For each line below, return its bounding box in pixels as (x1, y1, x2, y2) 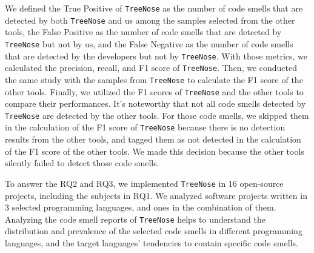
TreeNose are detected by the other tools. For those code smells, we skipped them (5, 109, 309, 121)
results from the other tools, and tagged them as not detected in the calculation (5, 133, 301, 146)
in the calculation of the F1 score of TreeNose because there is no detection (5, 121, 286, 133)
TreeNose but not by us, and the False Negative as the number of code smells (5, 37, 293, 50)
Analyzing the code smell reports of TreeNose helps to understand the (5, 212, 266, 225)
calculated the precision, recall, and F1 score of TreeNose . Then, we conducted (5, 61, 298, 74)
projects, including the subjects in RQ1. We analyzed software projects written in (5, 189, 307, 201)
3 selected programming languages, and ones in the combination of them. (5, 201, 276, 214)
